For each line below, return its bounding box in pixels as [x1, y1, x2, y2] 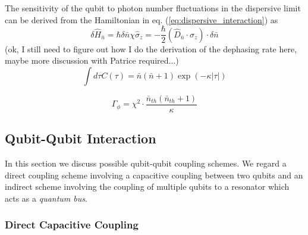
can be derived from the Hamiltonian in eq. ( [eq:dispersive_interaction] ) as [5, 13, 278, 26]
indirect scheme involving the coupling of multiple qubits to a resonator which [5, 180, 290, 193]
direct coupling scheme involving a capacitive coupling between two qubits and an [5, 168, 303, 181]
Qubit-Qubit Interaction [5, 129, 156, 148]
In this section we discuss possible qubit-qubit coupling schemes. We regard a [5, 157, 287, 170]
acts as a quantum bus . [5, 192, 87, 204]
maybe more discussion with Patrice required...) [5, 54, 179, 67]
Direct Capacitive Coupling [5, 217, 139, 232]
